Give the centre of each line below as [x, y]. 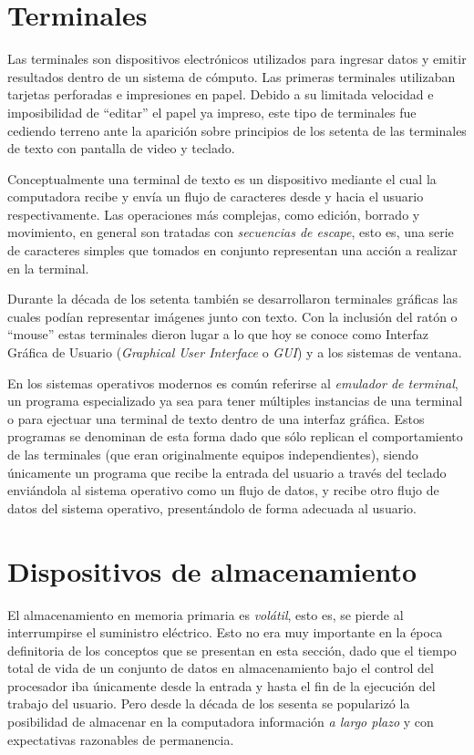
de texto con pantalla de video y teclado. [121, 148]
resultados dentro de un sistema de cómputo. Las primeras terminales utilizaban [232, 76]
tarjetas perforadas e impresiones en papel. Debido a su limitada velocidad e [221, 94]
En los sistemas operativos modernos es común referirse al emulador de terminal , [233, 383]
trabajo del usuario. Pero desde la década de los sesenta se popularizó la [209, 703]
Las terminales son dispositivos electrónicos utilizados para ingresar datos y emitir [237, 59]
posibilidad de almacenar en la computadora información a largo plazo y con [221, 722]
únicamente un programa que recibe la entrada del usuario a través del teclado [227, 472]
